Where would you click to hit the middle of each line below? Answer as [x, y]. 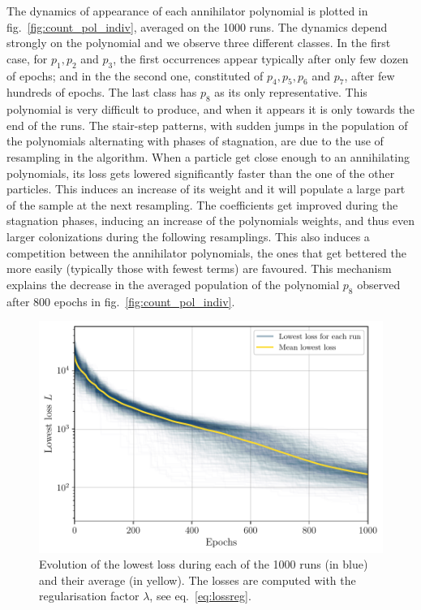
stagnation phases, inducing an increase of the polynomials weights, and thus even [211, 221]
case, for [27, 58]
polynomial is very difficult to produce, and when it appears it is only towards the [210, 109]
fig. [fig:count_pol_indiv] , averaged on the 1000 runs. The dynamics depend [197, 26]
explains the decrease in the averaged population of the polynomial [173, 284]
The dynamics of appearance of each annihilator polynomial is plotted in [187, 11]
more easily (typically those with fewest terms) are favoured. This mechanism [199, 268]
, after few [369, 75]
